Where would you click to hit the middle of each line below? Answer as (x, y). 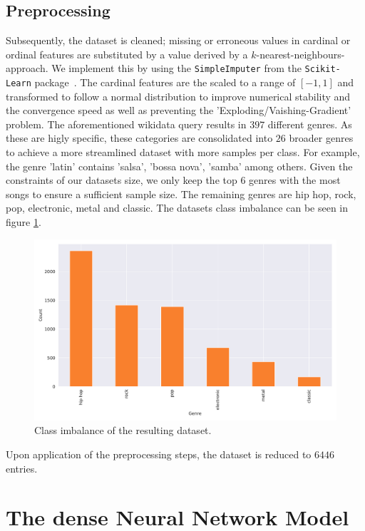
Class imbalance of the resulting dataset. (123, 430)
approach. (27, 68)
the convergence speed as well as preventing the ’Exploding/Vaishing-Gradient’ (179, 110)
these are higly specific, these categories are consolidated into (139, 138)
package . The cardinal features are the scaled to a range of (165, 82)
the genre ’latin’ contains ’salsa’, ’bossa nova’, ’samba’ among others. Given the (179, 166)
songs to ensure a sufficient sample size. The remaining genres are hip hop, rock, (181, 194)
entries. (22, 468)
